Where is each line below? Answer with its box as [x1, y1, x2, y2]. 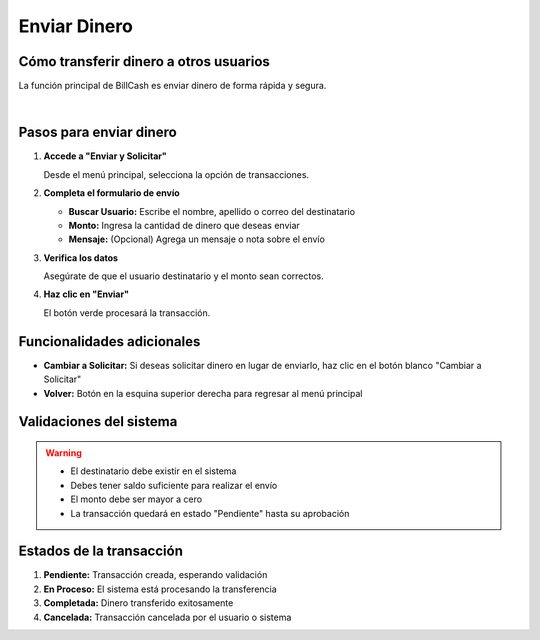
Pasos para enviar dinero [18, 124, 177, 141]
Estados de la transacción [18, 543, 184, 560]
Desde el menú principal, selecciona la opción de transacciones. [43, 168, 310, 180]
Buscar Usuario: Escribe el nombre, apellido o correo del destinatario [68, 205, 355, 217]
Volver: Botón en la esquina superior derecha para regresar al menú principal [43, 387, 363, 399]
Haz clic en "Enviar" [43, 288, 130, 300]
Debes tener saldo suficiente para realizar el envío [70, 479, 278, 491]
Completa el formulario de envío [43, 187, 180, 199]
